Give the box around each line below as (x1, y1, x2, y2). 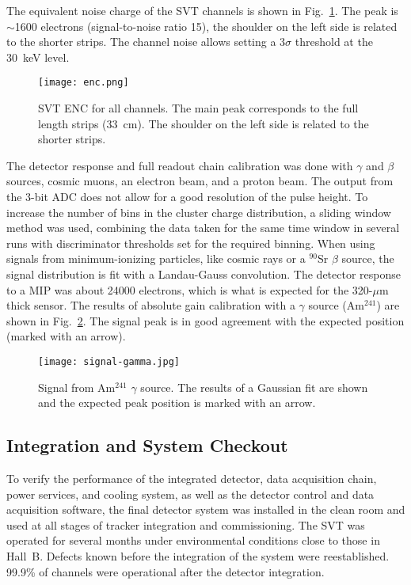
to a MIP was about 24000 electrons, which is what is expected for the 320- (6, 281, 373, 298)
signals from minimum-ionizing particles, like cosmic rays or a (6, 250, 306, 267)
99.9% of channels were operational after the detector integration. (6, 563, 325, 579)
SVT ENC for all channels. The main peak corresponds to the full (38, 100, 359, 116)
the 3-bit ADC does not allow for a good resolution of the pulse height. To (6, 188, 368, 204)
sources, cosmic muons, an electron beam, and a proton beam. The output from (6, 173, 394, 189)
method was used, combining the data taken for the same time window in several (6, 219, 400, 236)
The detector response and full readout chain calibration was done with (6, 157, 353, 173)
